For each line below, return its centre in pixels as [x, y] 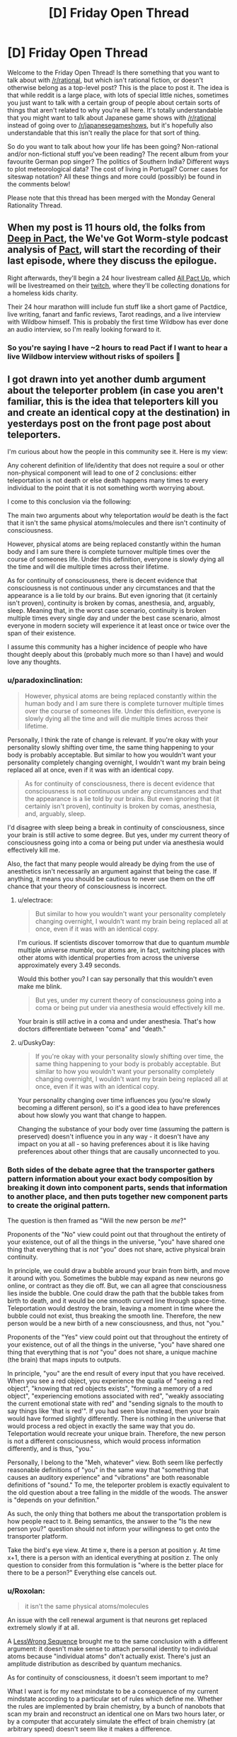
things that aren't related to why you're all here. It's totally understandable [115, 110]
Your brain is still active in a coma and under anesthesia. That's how [117, 1021]
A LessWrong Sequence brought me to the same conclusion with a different [118, 1641]
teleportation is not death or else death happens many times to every [108, 480]
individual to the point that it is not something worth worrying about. [106, 488]
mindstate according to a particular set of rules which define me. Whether [115, 1699]
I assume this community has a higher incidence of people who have [107, 647]
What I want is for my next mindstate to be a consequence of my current [113, 1692]
